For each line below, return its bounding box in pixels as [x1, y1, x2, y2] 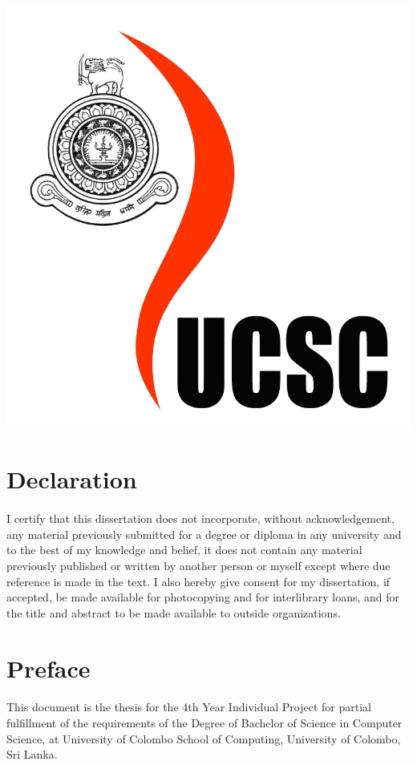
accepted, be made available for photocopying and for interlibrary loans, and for [6, 589, 399, 605]
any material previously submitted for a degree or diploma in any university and [6, 525, 402, 542]
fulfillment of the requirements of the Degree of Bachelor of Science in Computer [6, 714, 403, 731]
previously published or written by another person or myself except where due [6, 557, 391, 574]
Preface [6, 651, 91, 684]
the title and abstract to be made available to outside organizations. [6, 604, 341, 621]
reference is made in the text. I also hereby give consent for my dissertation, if [6, 573, 391, 589]
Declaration [6, 463, 137, 496]
